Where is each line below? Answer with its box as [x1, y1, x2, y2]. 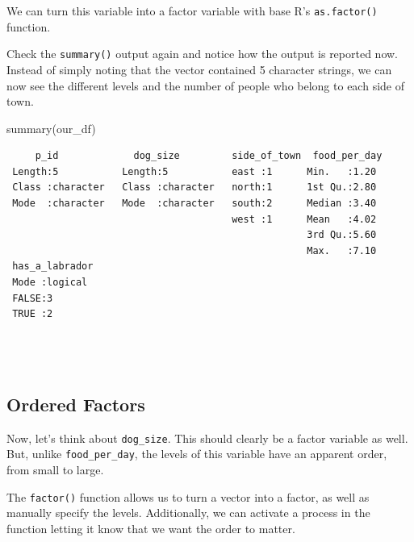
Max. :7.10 [307, 244, 377, 256]
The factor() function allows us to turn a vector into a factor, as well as [6, 488, 370, 505]
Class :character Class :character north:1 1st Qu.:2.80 [12, 181, 377, 194]
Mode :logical [12, 277, 88, 289]
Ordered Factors [6, 391, 145, 416]
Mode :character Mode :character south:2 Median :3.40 [12, 198, 377, 210]
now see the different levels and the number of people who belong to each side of [6, 77, 404, 94]
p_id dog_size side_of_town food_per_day [35, 150, 383, 162]
